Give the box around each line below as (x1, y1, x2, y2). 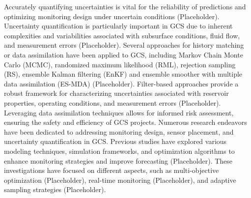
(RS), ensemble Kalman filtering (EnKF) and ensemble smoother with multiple (4, 69, 243, 79)
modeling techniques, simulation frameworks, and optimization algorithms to (4, 145, 235, 156)
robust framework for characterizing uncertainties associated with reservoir (4, 88, 229, 98)
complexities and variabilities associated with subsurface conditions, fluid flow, (4, 30, 240, 40)
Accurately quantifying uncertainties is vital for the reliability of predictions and (4, 1, 246, 11)
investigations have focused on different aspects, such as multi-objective (4, 165, 219, 175)
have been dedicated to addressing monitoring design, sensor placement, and (4, 126, 234, 137)
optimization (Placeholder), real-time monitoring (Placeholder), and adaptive (4, 174, 236, 185)
